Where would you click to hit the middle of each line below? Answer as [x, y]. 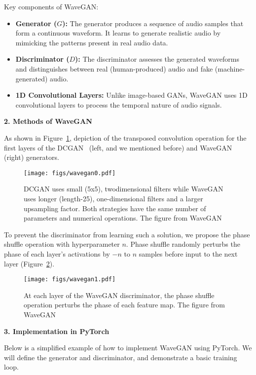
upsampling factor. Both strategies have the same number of [115, 208]
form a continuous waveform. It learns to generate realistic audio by [118, 33]
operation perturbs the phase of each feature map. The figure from [124, 305]
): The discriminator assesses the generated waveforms [157, 59]
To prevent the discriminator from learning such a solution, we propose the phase [127, 234]
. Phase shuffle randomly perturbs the [183, 244]
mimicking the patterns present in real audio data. [92, 42]
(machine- [230, 68]
